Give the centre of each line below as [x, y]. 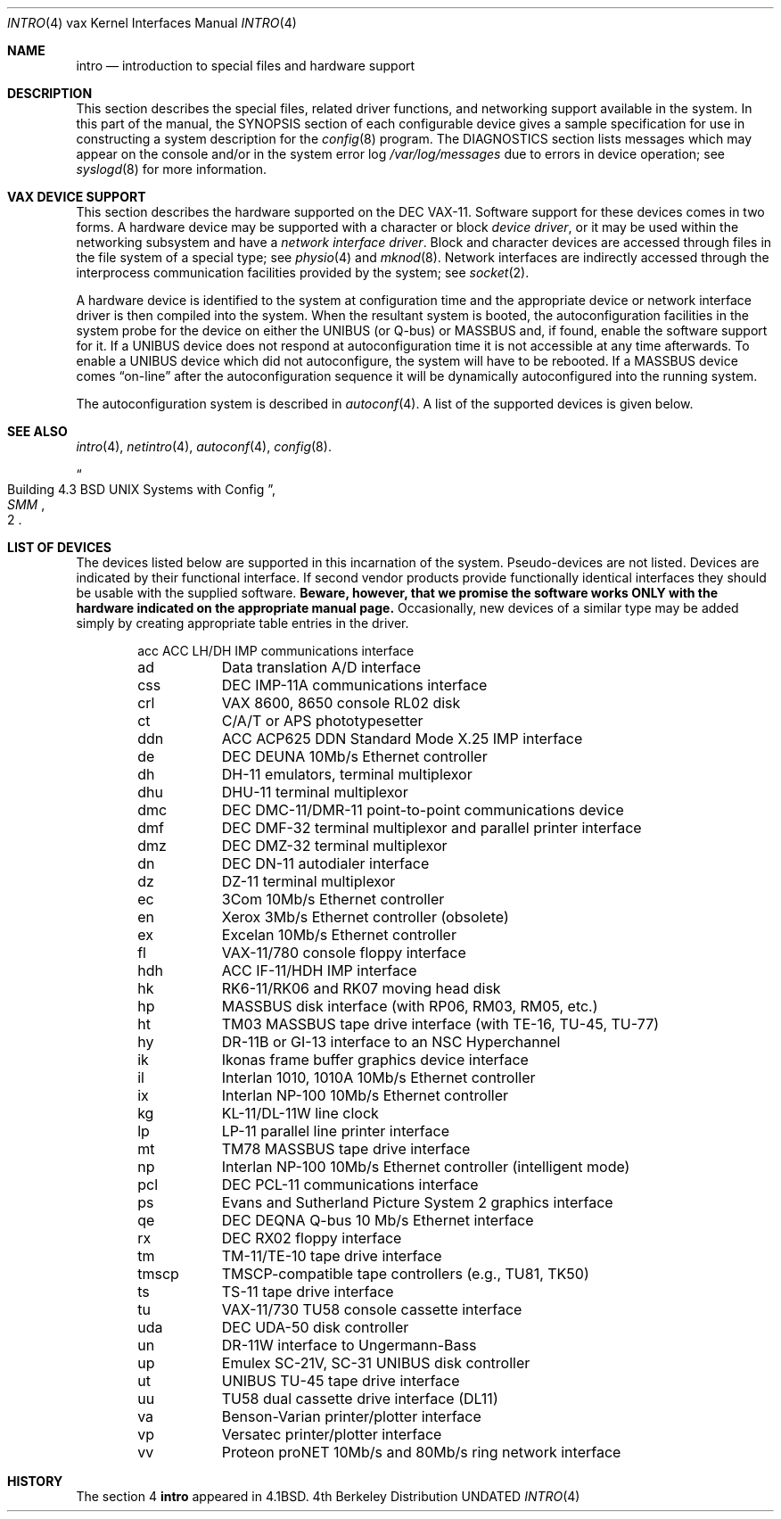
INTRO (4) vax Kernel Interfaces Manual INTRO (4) [152, 23]
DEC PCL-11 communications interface [350, 1185]
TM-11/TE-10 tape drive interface [332, 1256]
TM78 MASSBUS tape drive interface [346, 1149]
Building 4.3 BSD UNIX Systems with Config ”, [142, 489]
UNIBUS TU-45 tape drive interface [341, 1381]
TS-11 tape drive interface [308, 1292]
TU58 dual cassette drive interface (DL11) [360, 1399]
